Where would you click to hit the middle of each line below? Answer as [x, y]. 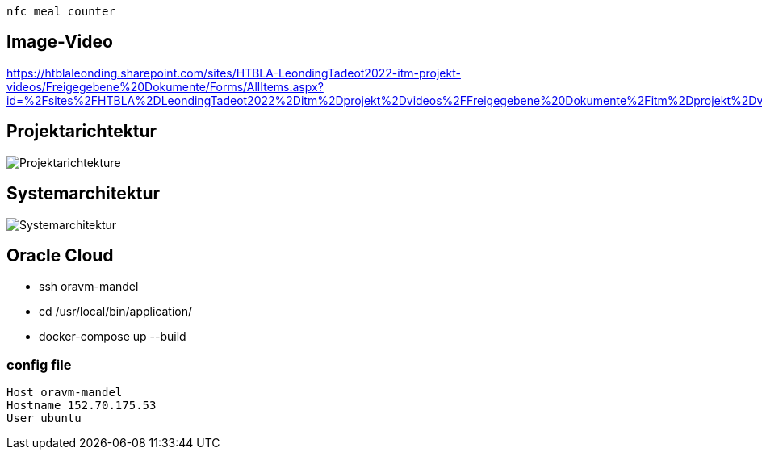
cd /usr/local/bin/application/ [116, 312]
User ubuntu [44, 418]
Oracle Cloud [60, 255]
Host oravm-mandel [65, 393]
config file [39, 364]
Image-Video [60, 42]
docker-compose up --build [113, 337]
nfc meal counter [61, 11]
